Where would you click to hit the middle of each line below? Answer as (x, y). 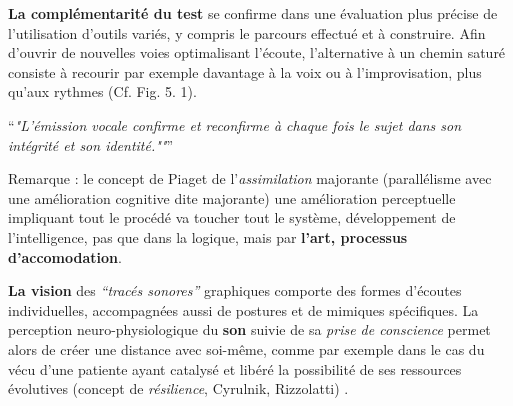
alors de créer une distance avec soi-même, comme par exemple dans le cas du (246, 348)
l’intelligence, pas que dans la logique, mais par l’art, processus (208, 236)
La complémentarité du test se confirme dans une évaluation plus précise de (253, 13)
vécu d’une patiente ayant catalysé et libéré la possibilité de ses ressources (235, 368)
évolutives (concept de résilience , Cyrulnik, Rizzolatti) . (178, 388)
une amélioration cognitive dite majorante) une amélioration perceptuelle (232, 197)
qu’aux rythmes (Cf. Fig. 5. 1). (102, 91)
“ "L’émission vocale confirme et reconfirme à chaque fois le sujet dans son (235, 124)
